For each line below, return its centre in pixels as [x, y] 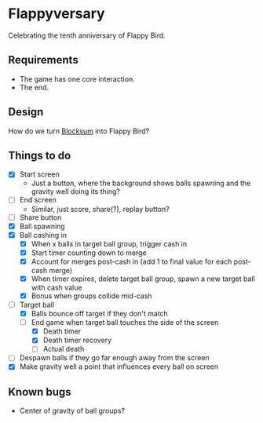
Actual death [64, 349]
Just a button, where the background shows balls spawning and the [141, 183]
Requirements [43, 60]
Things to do [40, 155]
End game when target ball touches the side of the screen [125, 323]
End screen [38, 200]
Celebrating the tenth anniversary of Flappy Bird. [87, 35]
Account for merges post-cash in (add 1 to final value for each [131, 261]
